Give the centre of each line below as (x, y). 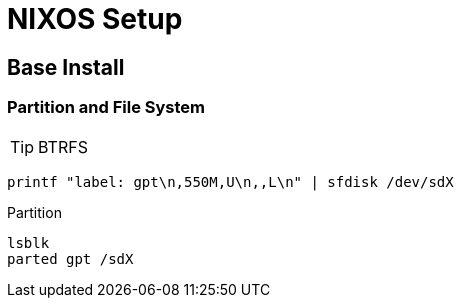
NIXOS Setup (95, 19)
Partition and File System (106, 107)
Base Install (66, 67)
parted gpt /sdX (70, 258)
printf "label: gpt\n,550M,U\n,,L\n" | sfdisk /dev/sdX (230, 181)
